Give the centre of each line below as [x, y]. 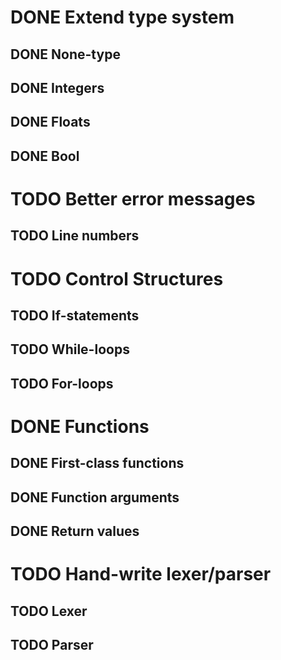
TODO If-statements [75, 315]
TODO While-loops [70, 349]
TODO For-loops [62, 383]
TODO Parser [52, 645]
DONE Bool [45, 156]
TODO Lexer [49, 611]
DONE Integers [57, 87]
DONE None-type [65, 54]
